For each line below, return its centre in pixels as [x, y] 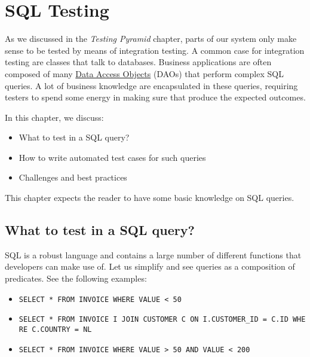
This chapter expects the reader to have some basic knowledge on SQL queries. [150, 198]
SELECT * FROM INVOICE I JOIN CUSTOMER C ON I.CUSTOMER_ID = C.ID [154, 320]
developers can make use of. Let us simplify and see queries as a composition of [150, 266]
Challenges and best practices [73, 177]
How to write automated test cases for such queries [112, 157]
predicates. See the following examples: [76, 278]
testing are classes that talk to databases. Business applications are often [138, 62]
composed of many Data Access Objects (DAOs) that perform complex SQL [144, 73]
